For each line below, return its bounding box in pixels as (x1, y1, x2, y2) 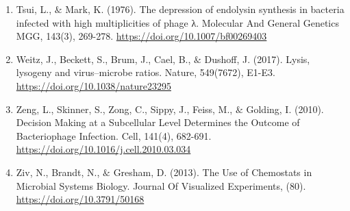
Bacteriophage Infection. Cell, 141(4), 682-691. (16, 128, 212, 142)
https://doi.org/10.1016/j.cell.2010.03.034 (16, 142, 191, 156)
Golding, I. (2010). (246, 101, 324, 116)
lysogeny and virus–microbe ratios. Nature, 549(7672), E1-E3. (16, 65, 275, 79)
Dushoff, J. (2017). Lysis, (204, 51, 310, 66)
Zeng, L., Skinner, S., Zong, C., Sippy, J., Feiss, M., (16, 101, 233, 116)
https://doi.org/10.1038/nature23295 (16, 78, 171, 92)
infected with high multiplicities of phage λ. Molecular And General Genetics (16, 15, 339, 29)
